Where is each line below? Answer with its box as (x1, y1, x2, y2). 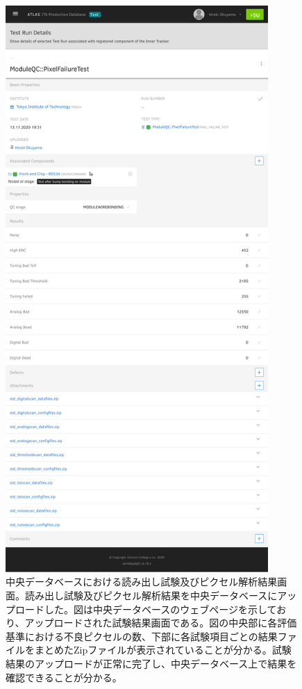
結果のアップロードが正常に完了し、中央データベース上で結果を (6, 656, 297, 670)
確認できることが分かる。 (6, 670, 122, 684)
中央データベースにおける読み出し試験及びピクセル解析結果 (6, 574, 278, 589)
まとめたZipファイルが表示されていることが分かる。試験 (34, 642, 292, 657)
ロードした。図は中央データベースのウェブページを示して (15, 601, 277, 616)
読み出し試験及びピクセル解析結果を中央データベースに (24, 587, 278, 602)
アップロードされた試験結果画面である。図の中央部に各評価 (24, 615, 297, 630)
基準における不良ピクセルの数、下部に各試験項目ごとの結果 (6, 629, 278, 643)
